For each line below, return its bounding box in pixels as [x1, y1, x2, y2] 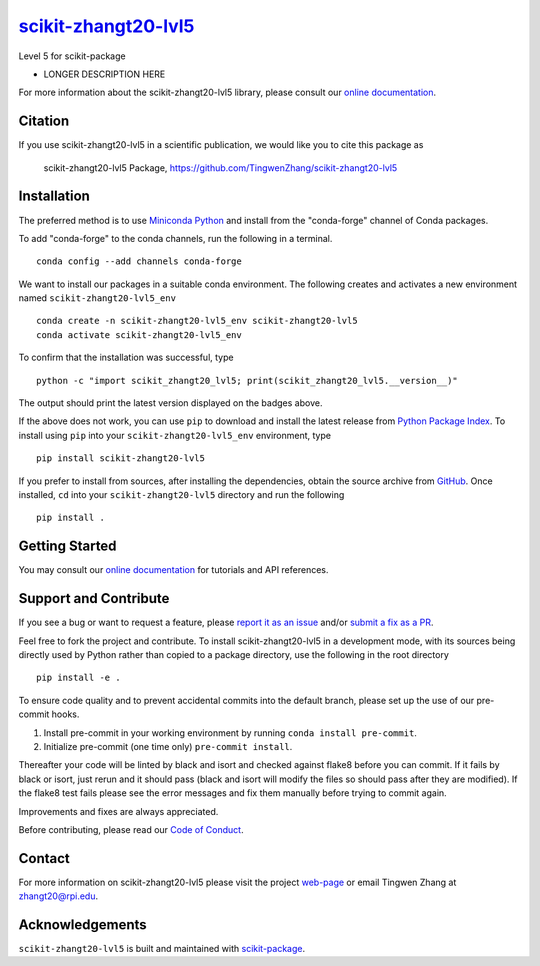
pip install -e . [36, 672, 121, 684]
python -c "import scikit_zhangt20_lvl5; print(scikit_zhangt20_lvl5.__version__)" [36, 375, 459, 386]
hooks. [51, 708, 80, 720]
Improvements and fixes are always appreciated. [18, 805, 219, 817]
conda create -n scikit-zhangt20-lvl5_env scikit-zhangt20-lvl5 [36, 315, 359, 327]
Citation [18, 113, 70, 130]
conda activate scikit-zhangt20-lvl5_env [36, 329, 242, 340]
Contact [18, 850, 70, 867]
